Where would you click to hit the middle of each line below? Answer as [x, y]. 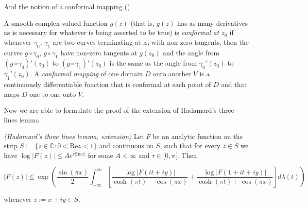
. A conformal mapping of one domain [86, 74]
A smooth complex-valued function [56, 23]
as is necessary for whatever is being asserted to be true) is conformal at [111, 32]
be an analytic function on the [198, 136]
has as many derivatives [212, 23]
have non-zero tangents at [99, 52]
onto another [172, 74]
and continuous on [127, 146]
